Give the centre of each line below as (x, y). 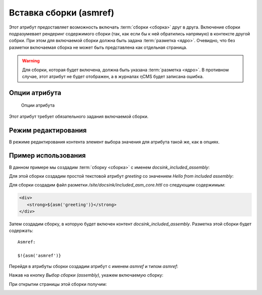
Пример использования (47, 156)
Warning (31, 61)
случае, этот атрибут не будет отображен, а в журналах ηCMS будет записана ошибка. (113, 76)
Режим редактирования (48, 130)
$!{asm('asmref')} (40, 255)
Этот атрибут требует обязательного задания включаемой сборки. (79, 116)
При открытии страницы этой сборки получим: (58, 284)
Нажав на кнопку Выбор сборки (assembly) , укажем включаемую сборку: (86, 275)
